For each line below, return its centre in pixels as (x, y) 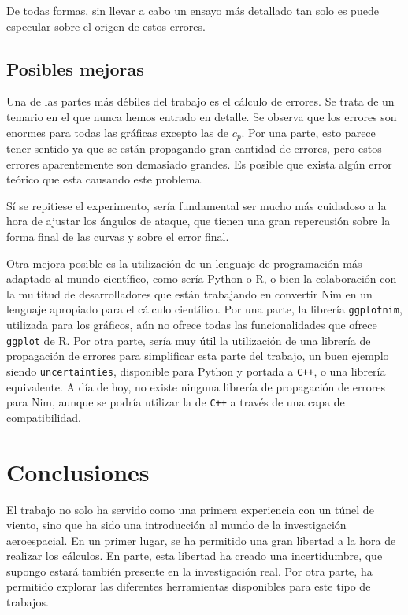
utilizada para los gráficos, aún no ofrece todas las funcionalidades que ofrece (192, 325)
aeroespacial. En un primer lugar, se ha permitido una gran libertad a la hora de (201, 540)
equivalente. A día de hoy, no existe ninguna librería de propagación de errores (196, 386)
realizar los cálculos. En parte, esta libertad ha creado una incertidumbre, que (195, 556)
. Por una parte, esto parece (308, 132)
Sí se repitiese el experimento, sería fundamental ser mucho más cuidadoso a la (197, 205)
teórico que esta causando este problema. (105, 179)
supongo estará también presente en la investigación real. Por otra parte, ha (189, 571)
